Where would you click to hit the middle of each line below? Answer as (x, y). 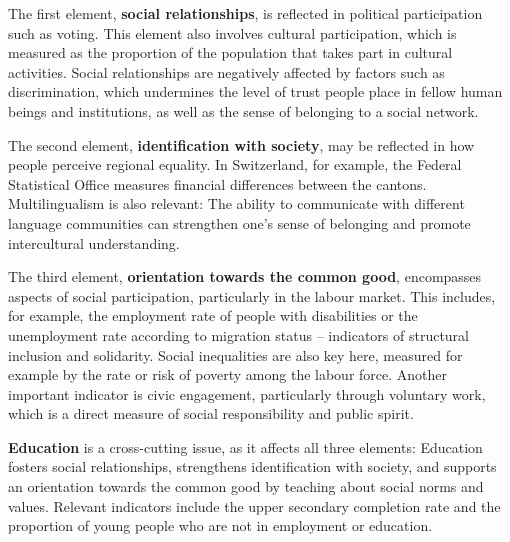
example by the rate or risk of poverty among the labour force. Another (228, 374)
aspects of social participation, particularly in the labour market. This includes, (252, 295)
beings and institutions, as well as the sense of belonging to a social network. (243, 110)
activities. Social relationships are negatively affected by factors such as (226, 71)
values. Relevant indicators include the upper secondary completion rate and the (254, 505)
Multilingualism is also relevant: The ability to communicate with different (236, 203)
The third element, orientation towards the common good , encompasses (245, 276)
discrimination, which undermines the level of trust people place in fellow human (255, 91)
